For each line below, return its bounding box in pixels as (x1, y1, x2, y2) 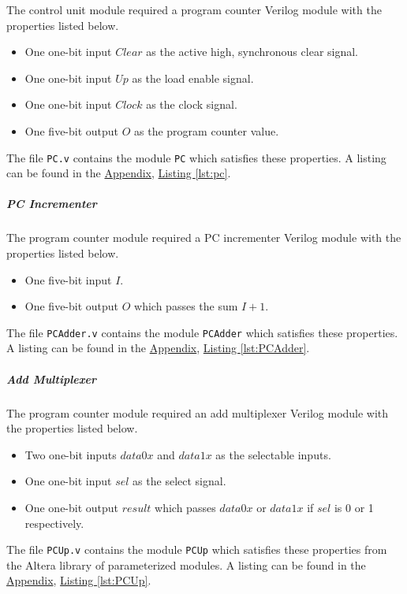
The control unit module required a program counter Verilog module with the (6, 2, 382, 17)
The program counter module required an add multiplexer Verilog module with (6, 404, 389, 421)
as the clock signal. (146, 96, 237, 113)
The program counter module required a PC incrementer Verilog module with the (6, 229, 401, 246)
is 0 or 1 (334, 499, 374, 515)
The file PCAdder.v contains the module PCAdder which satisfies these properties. (6, 324, 398, 340)
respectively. (24, 514, 84, 531)
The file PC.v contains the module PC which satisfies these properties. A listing (6, 149, 386, 165)
